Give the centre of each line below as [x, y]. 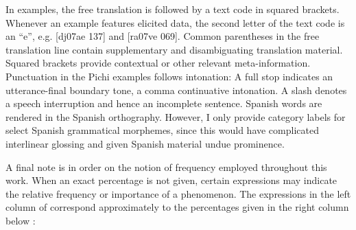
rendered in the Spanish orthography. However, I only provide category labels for [176, 116]
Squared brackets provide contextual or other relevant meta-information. [158, 63]
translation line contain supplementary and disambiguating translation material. [174, 49]
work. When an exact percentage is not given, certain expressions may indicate [171, 180]
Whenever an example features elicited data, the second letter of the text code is [175, 22]
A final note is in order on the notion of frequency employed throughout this [166, 166]
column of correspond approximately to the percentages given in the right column [177, 207]
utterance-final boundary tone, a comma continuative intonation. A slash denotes [176, 90]
